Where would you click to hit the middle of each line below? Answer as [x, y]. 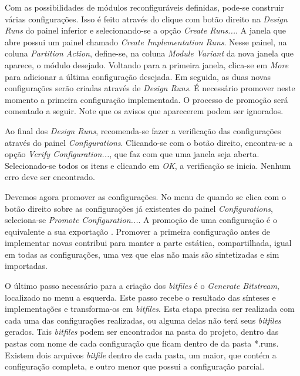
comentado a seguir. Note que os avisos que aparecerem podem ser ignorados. [144, 111]
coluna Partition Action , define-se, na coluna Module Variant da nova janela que [149, 53]
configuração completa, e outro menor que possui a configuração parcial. [135, 366]
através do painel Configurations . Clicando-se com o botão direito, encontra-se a [149, 142]
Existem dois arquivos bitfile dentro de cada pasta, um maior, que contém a [141, 355]
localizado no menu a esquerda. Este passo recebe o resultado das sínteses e [140, 297]
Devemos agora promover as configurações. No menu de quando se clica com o [145, 196]
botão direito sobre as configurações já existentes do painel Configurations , [139, 208]
